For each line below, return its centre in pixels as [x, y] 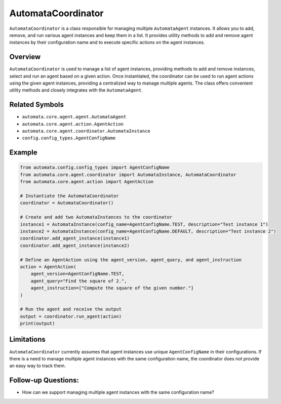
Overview [25, 57]
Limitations [27, 339]
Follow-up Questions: [44, 380]
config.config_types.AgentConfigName [69, 138]
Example [23, 153]
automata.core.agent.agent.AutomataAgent [74, 117]
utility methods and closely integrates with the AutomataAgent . [76, 90]
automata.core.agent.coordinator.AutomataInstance [86, 131]
